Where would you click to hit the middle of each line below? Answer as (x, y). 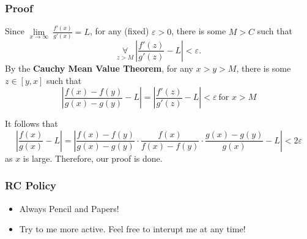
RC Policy (31, 185)
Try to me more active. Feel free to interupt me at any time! (132, 229)
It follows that (31, 123)
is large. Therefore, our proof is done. (93, 158)
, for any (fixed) (119, 31)
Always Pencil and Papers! (69, 208)
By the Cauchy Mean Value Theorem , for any (99, 68)
